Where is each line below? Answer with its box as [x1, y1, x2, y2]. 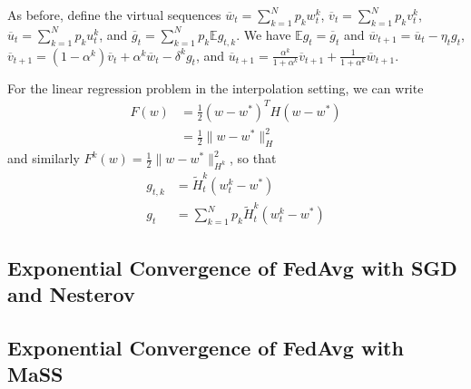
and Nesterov [7, 280, 135, 308]
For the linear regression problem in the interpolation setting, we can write [7, 78, 424, 97]
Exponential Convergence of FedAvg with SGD [7, 253, 457, 281]
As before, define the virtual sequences [7, 5, 221, 24]
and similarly [7, 149, 80, 168]
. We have [236, 24, 291, 44]
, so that [230, 149, 277, 168]
